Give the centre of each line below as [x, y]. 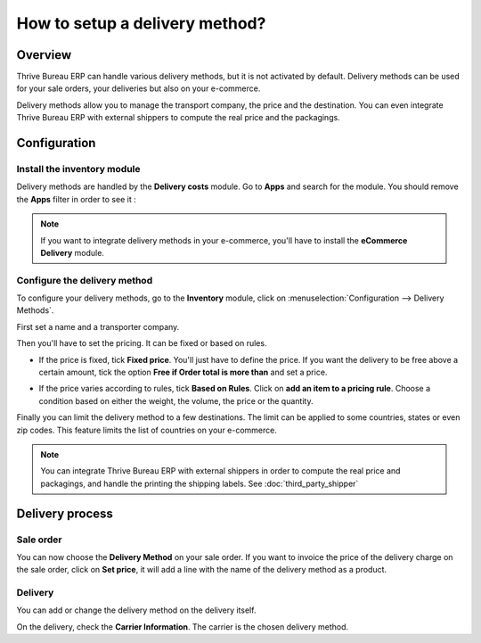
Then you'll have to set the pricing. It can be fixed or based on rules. [142, 343]
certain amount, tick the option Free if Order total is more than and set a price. [183, 372]
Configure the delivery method [85, 280]
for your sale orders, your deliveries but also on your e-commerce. [139, 88]
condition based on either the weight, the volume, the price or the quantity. [176, 400]
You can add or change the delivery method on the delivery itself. [136, 610]
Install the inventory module [79, 169]
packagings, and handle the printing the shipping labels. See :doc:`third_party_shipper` [200, 483]
